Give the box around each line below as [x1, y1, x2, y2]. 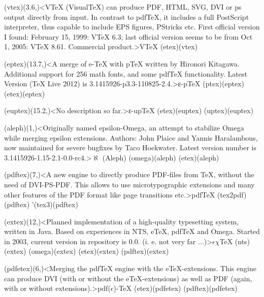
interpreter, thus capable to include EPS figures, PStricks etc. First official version [4, 21, 260, 32]
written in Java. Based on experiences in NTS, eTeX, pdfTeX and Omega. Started [4, 226, 260, 237]
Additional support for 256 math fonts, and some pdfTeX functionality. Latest [4, 68, 247, 79]
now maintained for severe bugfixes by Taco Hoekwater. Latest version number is [4, 142, 256, 153]
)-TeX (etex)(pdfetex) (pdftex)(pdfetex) [113, 283, 238, 293]
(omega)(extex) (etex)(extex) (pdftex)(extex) [28, 246, 169, 256]
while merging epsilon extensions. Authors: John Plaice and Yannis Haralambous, [4, 132, 258, 143]
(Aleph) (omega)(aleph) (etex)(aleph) [102, 152, 219, 162]
